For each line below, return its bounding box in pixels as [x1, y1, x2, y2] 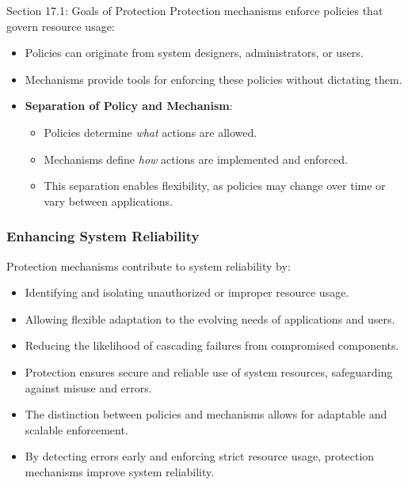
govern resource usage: [6, 17, 115, 34]
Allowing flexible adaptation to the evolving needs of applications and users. [25, 310, 395, 327]
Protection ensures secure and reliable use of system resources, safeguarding [25, 363, 393, 380]
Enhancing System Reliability [6, 226, 200, 246]
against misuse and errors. [25, 379, 152, 396]
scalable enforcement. [25, 421, 128, 438]
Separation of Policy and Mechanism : [25, 97, 233, 114]
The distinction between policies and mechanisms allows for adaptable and [25, 406, 387, 422]
